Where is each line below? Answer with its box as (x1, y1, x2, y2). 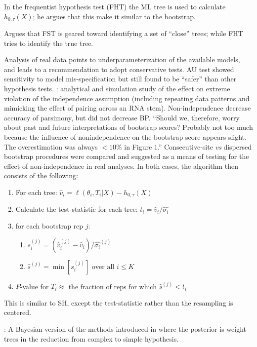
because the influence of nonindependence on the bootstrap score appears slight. (4, 131, 247, 142)
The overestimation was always (4, 141, 98, 152)
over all (91, 263, 115, 270)
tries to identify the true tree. (4, 38, 93, 48)
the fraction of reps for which (68, 281, 157, 291)
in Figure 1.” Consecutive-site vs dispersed (124, 141, 252, 152)
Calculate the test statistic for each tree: (15, 204, 138, 214)
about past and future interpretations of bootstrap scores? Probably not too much (4, 122, 253, 132)
